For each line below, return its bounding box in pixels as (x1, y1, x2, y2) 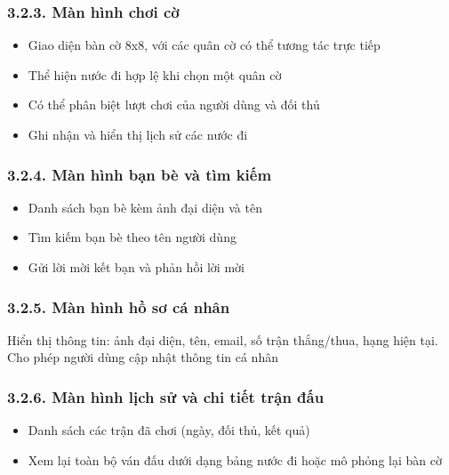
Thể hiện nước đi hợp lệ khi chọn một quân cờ (28, 65, 282, 84)
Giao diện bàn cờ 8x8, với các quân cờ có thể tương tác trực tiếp (28, 36, 381, 54)
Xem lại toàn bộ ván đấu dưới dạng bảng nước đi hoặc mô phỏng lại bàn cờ (28, 450, 442, 469)
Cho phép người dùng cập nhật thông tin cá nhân (7, 348, 278, 366)
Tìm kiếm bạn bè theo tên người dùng (28, 228, 237, 246)
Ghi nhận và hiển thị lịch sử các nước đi (28, 125, 248, 143)
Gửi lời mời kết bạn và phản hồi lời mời (28, 258, 245, 276)
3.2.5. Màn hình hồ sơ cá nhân (7, 295, 230, 318)
